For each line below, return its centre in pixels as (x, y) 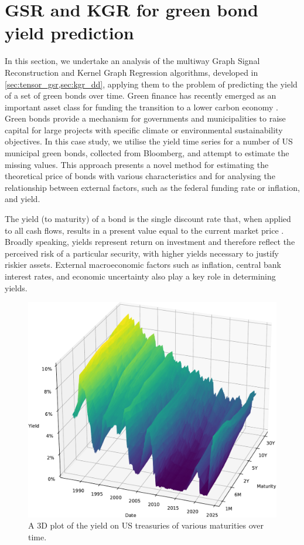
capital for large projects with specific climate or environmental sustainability (144, 129)
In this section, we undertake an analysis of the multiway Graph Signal (132, 61)
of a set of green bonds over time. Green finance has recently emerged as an (141, 95)
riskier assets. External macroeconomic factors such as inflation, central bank (143, 265)
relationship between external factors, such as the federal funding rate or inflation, (152, 187)
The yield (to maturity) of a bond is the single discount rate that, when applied (148, 219)
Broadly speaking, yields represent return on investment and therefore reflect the (150, 242)
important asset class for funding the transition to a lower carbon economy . (141, 107)
